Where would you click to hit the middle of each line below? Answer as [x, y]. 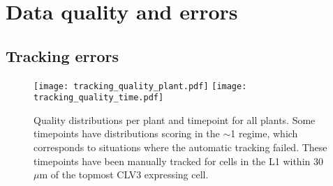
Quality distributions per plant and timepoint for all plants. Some [175, 119]
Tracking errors [62, 55]
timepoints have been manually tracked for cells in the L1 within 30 [178, 161]
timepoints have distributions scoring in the [127, 133]
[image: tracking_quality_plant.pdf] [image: [140, 86]
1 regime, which [264, 133]
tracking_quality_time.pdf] [99, 98]
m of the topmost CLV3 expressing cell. [124, 175]
